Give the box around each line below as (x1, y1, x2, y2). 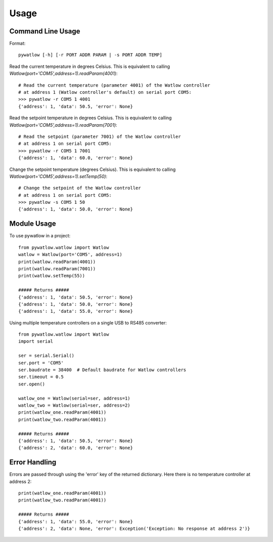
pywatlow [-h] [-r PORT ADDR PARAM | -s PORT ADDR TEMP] (18, 52, 163, 58)
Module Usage (9, 220, 57, 228)
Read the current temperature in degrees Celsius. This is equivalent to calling (9, 63, 170, 69)
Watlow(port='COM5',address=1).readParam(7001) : (9, 122, 117, 128)
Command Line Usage (9, 27, 80, 35)
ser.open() (18, 381, 45, 387)
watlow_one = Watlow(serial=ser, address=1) (18, 395, 131, 401)
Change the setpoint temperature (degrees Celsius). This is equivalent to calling (9, 166, 176, 172)
